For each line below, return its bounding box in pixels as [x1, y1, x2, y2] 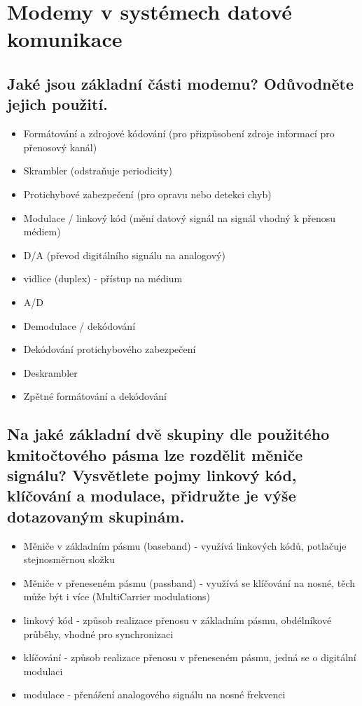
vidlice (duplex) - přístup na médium [23, 271, 183, 286]
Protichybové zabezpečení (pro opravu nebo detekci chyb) [23, 186, 272, 201]
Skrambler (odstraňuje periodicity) [23, 163, 173, 178]
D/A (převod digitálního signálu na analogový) [23, 247, 225, 262]
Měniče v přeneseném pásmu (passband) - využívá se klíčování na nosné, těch [23, 575, 356, 590]
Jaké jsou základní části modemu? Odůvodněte [7, 72, 354, 94]
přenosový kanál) [23, 139, 97, 154]
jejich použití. [7, 93, 108, 115]
